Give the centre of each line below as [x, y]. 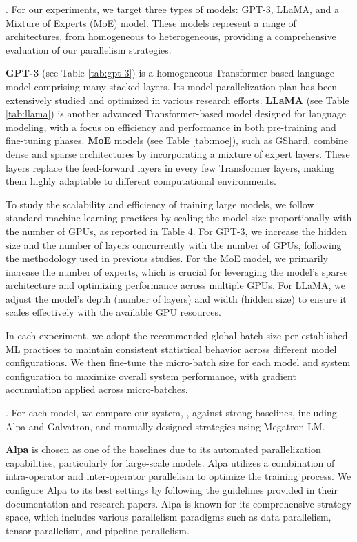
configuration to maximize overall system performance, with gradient [151, 375]
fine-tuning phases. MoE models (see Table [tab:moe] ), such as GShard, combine [177, 140]
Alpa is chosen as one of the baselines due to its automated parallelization [163, 449]
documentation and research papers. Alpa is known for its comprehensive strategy [178, 503]
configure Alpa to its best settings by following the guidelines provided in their [172, 490]
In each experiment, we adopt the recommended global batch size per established [177, 335]
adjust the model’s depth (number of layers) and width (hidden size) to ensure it [176, 298]
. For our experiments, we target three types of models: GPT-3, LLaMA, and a [172, 9]
